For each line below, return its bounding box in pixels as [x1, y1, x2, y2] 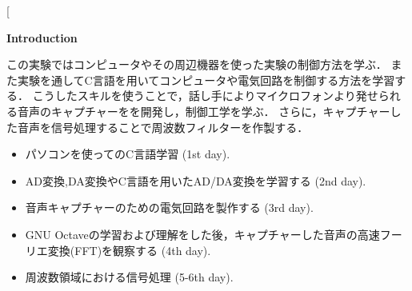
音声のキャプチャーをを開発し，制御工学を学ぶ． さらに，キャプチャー [17, 102, 390, 119]
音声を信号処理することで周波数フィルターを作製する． [17, 118, 309, 135]
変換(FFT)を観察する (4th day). [47, 241, 211, 258]
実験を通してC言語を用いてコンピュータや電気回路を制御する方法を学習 [17, 71, 395, 88]
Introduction [6, 29, 78, 46]
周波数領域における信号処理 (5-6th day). [25, 269, 234, 285]
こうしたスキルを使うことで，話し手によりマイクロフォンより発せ [32, 87, 378, 104]
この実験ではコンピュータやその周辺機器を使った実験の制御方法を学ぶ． [6, 56, 387, 73]
